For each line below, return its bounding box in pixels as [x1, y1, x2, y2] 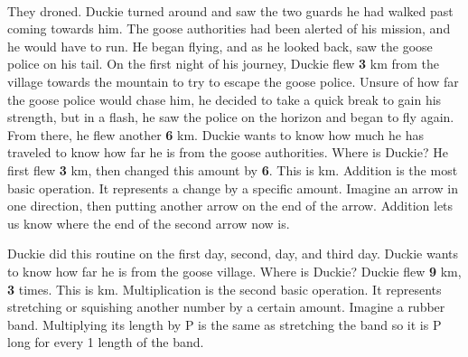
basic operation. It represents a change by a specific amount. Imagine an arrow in [7, 178, 459, 197]
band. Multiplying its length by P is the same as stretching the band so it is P [7, 315, 442, 334]
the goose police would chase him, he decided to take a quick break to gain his [7, 89, 442, 108]
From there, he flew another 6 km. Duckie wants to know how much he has [7, 125, 424, 144]
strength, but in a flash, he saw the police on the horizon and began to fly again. [7, 108, 454, 127]
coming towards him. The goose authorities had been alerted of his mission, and [7, 19, 451, 38]
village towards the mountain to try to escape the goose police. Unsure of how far [7, 71, 459, 90]
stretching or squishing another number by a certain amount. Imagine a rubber [7, 297, 445, 316]
